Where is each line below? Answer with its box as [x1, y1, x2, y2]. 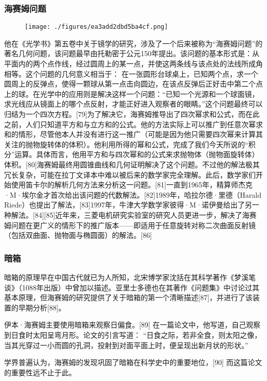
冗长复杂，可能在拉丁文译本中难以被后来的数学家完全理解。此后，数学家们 [4, 169, 256, 180]
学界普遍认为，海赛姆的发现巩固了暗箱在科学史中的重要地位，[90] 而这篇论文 [4, 357, 262, 368]
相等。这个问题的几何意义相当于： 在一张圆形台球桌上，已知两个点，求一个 [4, 68, 258, 79]
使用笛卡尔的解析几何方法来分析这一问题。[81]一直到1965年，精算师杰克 [11, 179, 253, 190]
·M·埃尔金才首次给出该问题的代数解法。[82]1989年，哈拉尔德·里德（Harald [4, 189, 261, 200]
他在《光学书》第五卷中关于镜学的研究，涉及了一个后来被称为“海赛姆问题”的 [4, 38, 263, 48]
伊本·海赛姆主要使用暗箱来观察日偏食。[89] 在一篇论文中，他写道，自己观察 [4, 319, 261, 330]
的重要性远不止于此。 [4, 367, 76, 377]
